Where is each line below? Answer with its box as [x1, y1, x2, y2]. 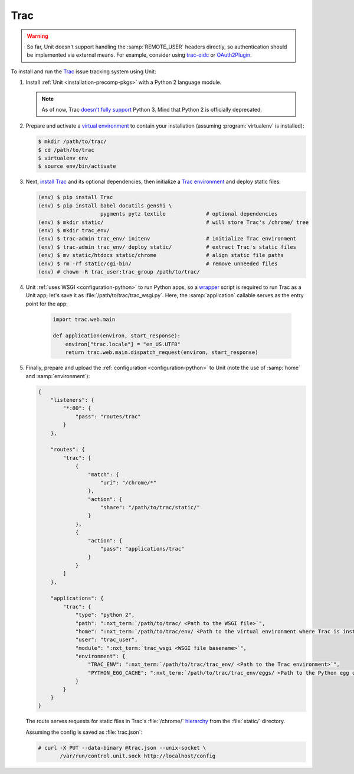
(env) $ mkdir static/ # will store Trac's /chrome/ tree [38, 219, 309, 226]
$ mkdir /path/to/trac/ [38, 138, 107, 145]
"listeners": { [50, 396, 94, 403]
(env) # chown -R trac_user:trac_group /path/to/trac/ [38, 268, 200, 275]
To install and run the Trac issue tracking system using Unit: [11, 68, 156, 75]
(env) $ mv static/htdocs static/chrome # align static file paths [38, 252, 284, 259]
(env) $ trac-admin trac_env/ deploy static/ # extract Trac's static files [38, 243, 297, 251]
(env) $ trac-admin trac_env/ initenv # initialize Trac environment [38, 235, 297, 242]
